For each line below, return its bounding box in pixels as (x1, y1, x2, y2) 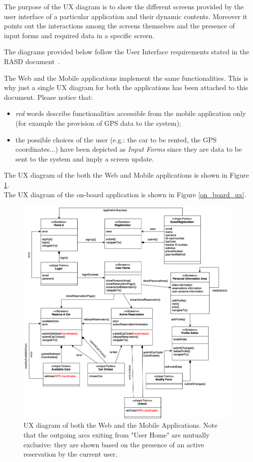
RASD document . (4, 56, 60, 66)
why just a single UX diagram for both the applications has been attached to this (4, 82, 248, 92)
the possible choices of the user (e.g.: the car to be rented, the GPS (15, 134, 217, 144)
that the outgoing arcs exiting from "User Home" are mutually (23, 430, 210, 440)
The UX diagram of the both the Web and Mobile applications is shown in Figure (4, 170, 249, 180)
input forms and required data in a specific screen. (4, 30, 155, 40)
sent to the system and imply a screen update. (15, 153, 154, 163)
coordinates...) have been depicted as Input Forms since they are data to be (15, 144, 242, 154)
